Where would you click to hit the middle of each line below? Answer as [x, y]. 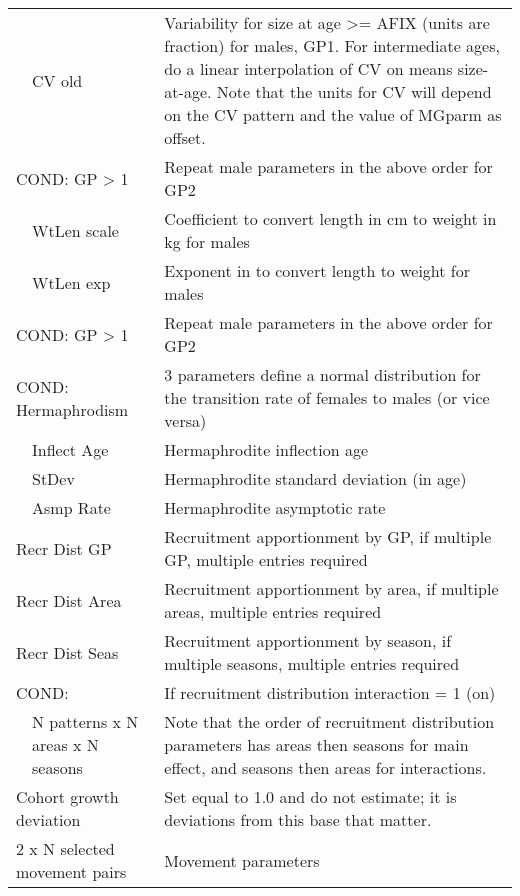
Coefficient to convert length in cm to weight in [330, 218]
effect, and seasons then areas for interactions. [325, 767]
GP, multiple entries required [266, 559]
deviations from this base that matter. [298, 819]
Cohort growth [67, 796]
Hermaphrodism [72, 409]
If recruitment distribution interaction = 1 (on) [330, 692]
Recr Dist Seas [67, 652]
